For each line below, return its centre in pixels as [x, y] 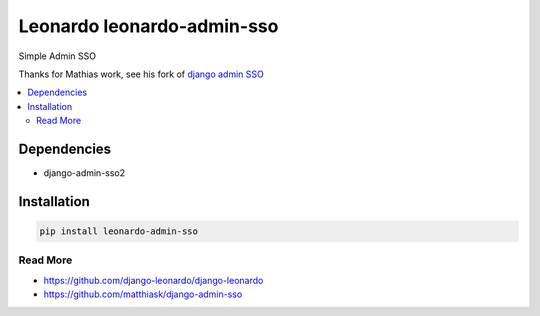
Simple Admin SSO [57, 56]
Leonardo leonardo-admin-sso [148, 26]
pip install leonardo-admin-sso [119, 231]
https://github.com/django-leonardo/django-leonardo [153, 280]
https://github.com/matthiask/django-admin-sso [143, 294]
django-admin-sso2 [84, 173]
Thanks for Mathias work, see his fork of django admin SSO [141, 74]
